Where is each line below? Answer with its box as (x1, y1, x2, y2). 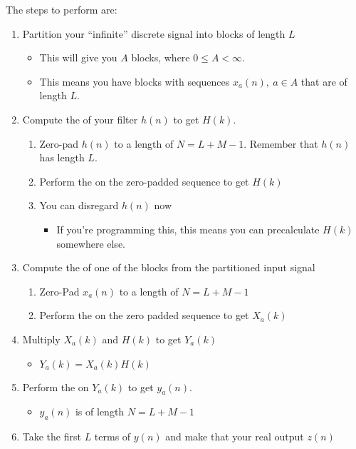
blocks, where (131, 50, 190, 65)
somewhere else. (56, 236, 125, 251)
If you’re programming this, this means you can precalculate (56, 221, 320, 236)
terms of (94, 429, 131, 444)
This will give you (39, 50, 117, 65)
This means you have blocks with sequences (39, 74, 230, 89)
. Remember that (244, 136, 318, 151)
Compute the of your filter (22, 111, 138, 126)
